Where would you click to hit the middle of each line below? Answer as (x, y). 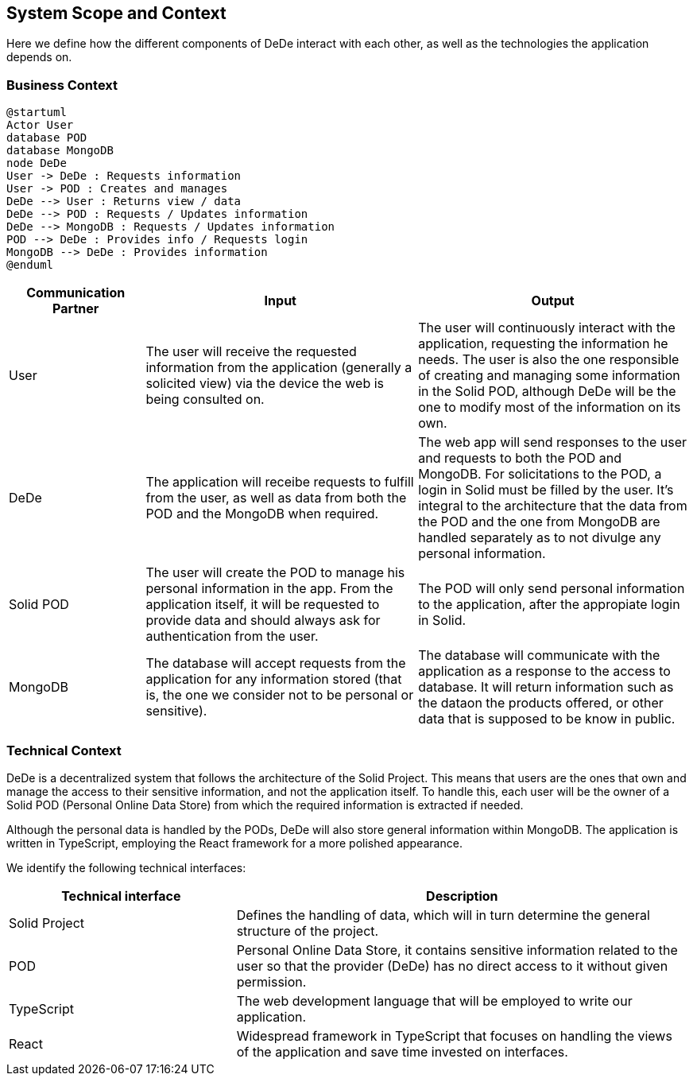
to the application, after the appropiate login (549, 605)
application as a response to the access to (544, 671)
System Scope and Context (116, 13)
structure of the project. (308, 931)
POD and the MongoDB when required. (262, 514)
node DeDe (37, 163)
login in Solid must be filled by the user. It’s (546, 490)
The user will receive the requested (251, 352)
